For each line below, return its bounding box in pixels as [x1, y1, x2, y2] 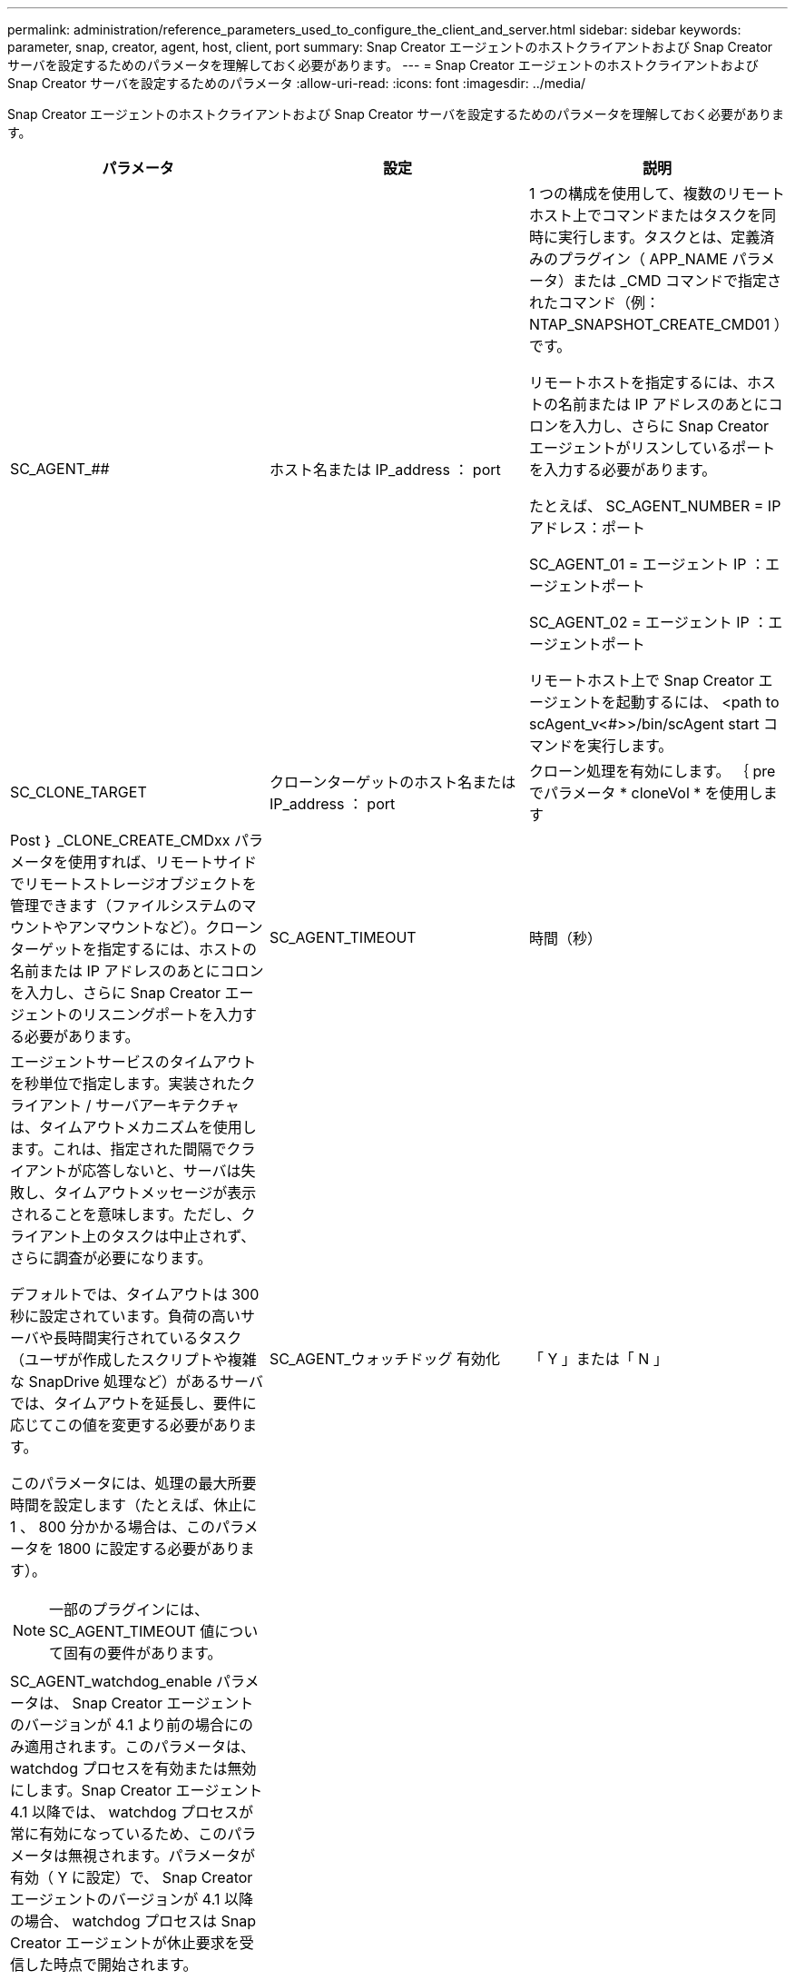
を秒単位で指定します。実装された [10, 1074, 241, 1093]
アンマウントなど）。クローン [68, 918, 263, 936]
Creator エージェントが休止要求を [10, 1934, 240, 1952]
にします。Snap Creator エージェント [10, 1781, 263, 1799]
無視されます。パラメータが [68, 1846, 255, 1865]
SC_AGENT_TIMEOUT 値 [49, 1622, 215, 1640]
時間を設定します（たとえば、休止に [10, 1496, 258, 1514]
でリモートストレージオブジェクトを [10, 875, 257, 893]
